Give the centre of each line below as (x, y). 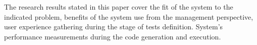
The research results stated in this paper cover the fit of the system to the (119, 7)
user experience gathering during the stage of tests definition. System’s (114, 27)
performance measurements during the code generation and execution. (113, 36)
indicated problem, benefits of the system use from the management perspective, (129, 16)
